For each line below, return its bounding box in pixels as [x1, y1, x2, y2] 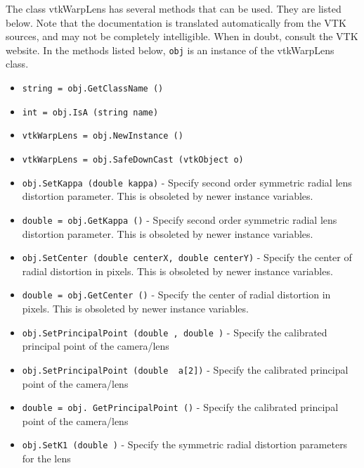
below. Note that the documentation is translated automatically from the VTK [6, 15, 346, 30]
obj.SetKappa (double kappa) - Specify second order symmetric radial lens [22, 175, 352, 189]
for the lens [22, 451, 71, 466]
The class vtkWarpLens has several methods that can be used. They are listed [6, 1, 342, 15]
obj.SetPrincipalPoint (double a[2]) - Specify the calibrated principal [22, 362, 349, 377]
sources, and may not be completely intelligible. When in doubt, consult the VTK [6, 29, 358, 44]
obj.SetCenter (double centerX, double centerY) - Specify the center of [22, 250, 352, 265]
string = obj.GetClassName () [22, 84, 164, 94]
